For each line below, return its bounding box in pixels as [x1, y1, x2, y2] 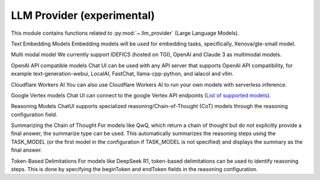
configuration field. [11, 111, 57, 118]
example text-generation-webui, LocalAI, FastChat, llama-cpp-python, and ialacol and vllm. [11, 70, 234, 77]
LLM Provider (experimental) [11, 9, 155, 22]
